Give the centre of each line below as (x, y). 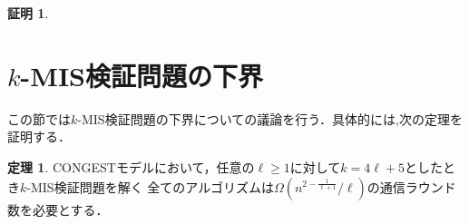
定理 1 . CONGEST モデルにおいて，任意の (131, 166)
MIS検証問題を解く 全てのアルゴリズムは (152, 186)
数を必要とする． (58, 209)
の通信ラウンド (411, 186)
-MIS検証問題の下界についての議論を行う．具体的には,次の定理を (270, 118)
